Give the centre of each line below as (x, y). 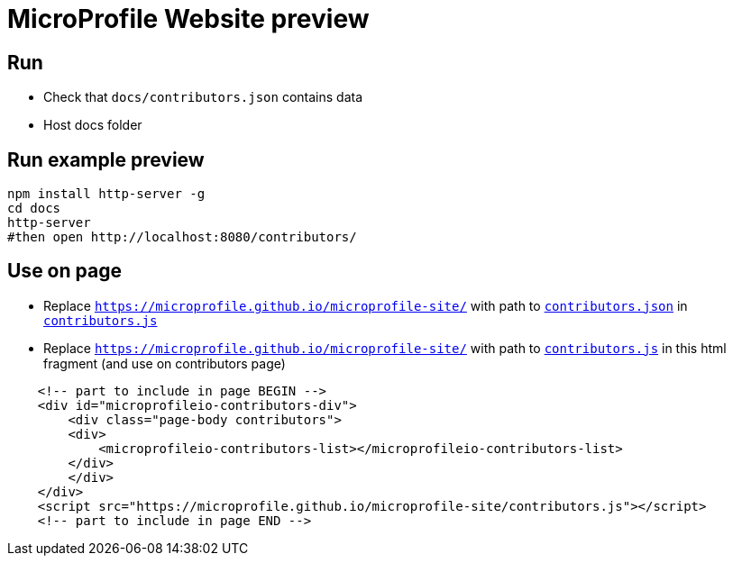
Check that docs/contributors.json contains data (203, 97)
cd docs (34, 209)
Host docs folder (93, 125)
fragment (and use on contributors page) (165, 363)
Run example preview (106, 159)
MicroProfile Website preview (188, 19)
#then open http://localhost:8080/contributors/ (182, 237)
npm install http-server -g (106, 194)
